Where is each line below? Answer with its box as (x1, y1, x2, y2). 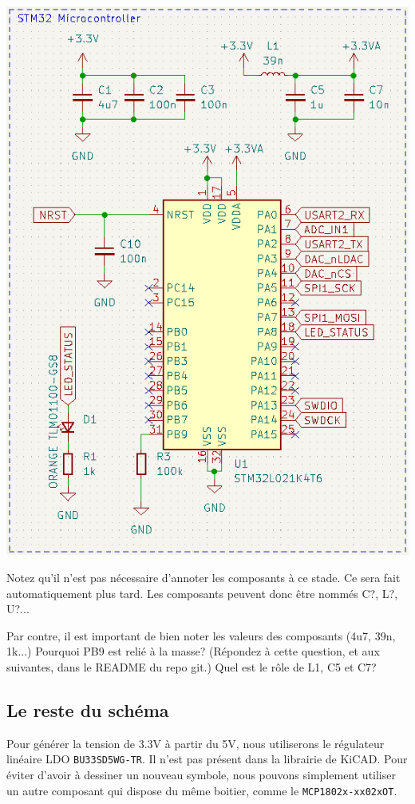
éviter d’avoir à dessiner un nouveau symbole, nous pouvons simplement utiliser (6, 766, 396, 782)
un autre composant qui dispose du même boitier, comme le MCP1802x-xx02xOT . (6, 782, 397, 798)
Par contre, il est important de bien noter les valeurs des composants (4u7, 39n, (6, 627, 396, 644)
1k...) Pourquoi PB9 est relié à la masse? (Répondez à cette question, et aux (6, 643, 380, 659)
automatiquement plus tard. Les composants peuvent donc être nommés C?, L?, (6, 584, 398, 601)
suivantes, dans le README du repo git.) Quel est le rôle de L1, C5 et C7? (6, 658, 377, 675)
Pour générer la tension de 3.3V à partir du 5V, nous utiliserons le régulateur (6, 735, 385, 751)
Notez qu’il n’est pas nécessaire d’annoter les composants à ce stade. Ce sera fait (6, 568, 401, 585)
